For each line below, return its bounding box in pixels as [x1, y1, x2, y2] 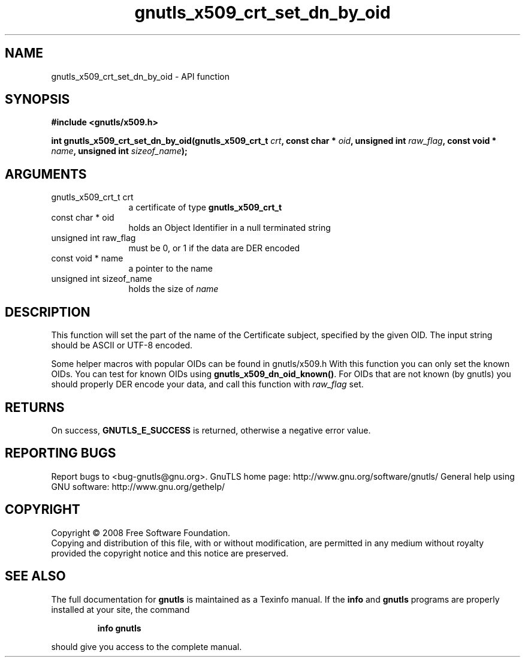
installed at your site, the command [51, 604, 190, 615]
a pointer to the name [128, 263, 213, 274]
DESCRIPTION [5, 304, 90, 320]
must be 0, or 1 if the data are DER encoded [128, 243, 300, 254]
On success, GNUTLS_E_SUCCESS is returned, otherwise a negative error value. [51, 425, 371, 435]
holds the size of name [128, 284, 219, 294]
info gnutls [97, 622, 141, 633]
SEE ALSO [5, 568, 66, 584]
